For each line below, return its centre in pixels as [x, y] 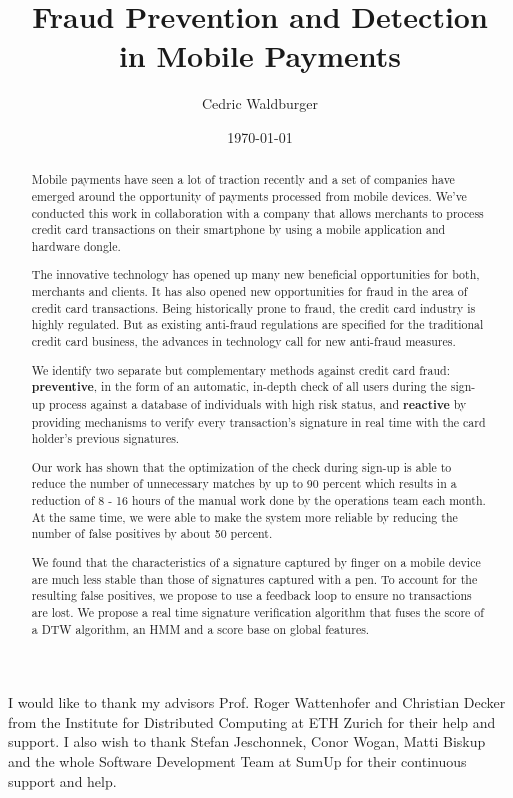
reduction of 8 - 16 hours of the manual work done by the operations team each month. [258, 500]
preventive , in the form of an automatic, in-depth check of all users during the [239, 387]
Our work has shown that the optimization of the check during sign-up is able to [241, 466]
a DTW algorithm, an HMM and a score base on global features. [200, 628]
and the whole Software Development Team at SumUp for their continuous [237, 761]
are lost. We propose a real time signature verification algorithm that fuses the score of [257, 611]
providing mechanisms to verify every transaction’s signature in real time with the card [258, 421]
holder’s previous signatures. [105, 438]
